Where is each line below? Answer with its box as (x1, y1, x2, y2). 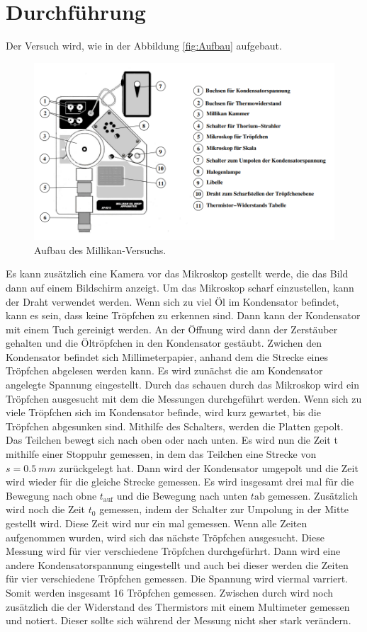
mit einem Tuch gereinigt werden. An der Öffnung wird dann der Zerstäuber (6, 321, 338, 336)
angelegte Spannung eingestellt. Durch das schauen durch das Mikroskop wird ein (6, 377, 359, 392)
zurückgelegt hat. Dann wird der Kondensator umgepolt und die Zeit (59, 460, 358, 475)
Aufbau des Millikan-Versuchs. (34, 242, 166, 257)
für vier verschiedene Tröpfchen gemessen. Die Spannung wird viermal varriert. (6, 571, 349, 586)
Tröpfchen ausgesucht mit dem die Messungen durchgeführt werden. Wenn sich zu (6, 391, 362, 406)
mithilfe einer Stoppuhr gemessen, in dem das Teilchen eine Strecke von (6, 447, 317, 461)
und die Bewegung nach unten (116, 488, 248, 502)
